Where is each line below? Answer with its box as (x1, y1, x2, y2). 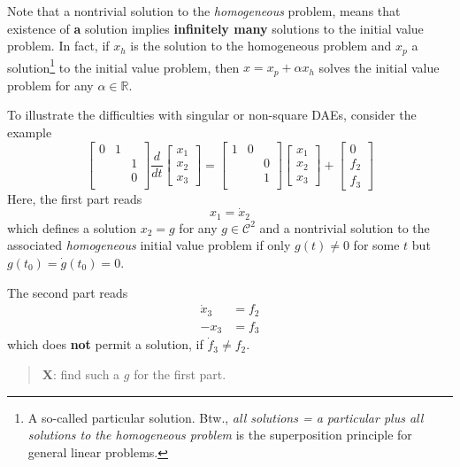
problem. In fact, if (7, 36, 110, 55)
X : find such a (42, 364, 120, 383)
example (7, 122, 52, 141)
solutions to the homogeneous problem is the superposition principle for (27, 425, 412, 444)
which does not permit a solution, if (7, 335, 203, 354)
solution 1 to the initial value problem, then (7, 55, 240, 76)
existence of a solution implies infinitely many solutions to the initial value (7, 19, 424, 37)
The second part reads (7, 283, 128, 301)
